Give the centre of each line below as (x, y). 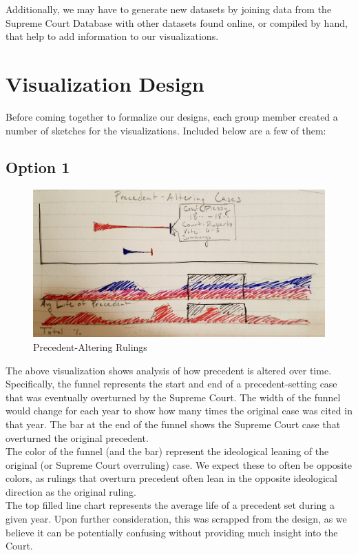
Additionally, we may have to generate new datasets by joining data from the (169, 9)
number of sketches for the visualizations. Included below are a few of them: (166, 130)
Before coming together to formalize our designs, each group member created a (172, 116)
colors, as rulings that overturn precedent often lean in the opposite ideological (171, 478)
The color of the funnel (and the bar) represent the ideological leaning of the (167, 451)
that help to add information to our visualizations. (112, 36)
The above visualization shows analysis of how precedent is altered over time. (169, 370)
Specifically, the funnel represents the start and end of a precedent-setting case (171, 384)
